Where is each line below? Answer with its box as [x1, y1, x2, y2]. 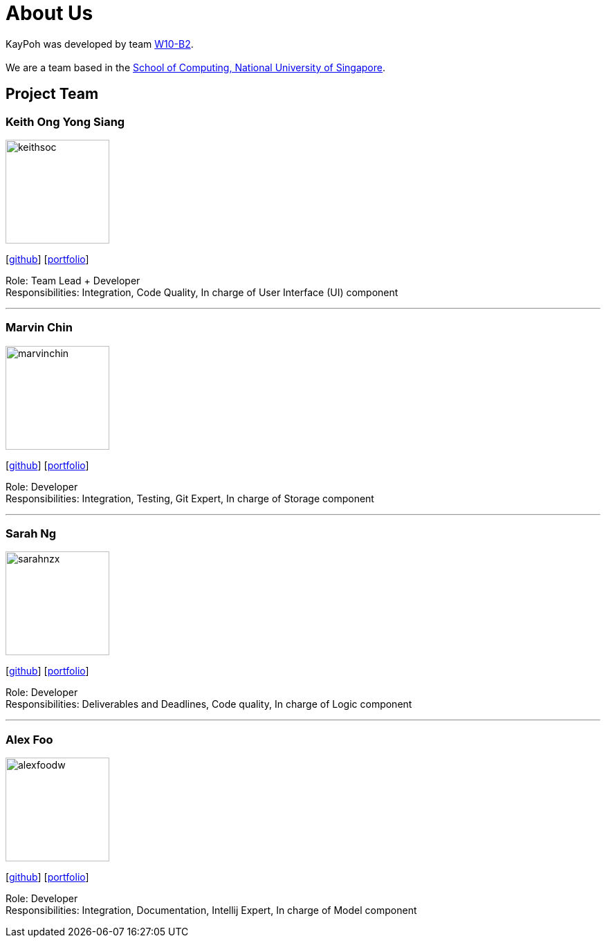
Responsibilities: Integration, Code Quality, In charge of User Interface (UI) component [6, 286, 398, 298]
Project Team [6, 85, 99, 103]
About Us [6, 1, 93, 25]
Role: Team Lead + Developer [6, 274, 140, 286]
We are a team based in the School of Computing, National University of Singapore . [6, 61, 386, 73]
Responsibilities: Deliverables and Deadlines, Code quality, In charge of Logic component [6, 698, 412, 711]
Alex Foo [6, 732, 53, 747]
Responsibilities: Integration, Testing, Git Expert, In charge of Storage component [6, 492, 374, 504]
